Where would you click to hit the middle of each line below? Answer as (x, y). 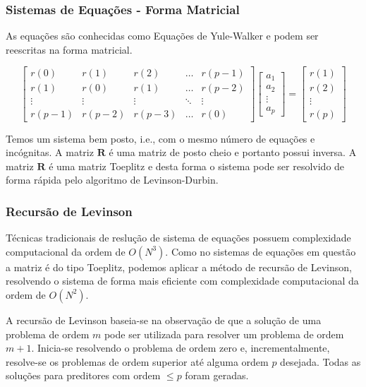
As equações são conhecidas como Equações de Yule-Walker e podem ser (162, 36)
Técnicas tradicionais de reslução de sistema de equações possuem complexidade (178, 238)
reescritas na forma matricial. (69, 49)
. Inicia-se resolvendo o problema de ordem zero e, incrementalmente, (181, 348)
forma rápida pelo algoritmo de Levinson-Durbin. (112, 180)
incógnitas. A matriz (50, 152)
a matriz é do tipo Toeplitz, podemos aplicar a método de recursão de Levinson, (179, 267)
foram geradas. (217, 375)
